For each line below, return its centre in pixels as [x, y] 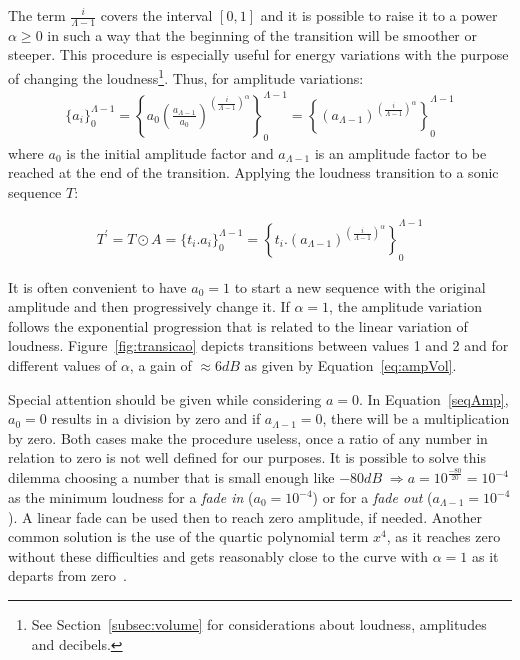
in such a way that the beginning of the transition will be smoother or [262, 34]
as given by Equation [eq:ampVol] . [350, 365]
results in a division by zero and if [156, 418]
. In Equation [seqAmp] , [434, 398]
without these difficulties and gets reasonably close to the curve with [218, 555]
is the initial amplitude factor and [170, 152]
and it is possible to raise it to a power [379, 15]
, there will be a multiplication [416, 418]
